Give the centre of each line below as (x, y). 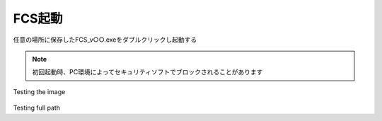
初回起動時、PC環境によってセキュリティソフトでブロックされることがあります (147, 72)
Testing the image (39, 91)
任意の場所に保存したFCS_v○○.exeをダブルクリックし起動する (105, 40)
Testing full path (36, 108)
